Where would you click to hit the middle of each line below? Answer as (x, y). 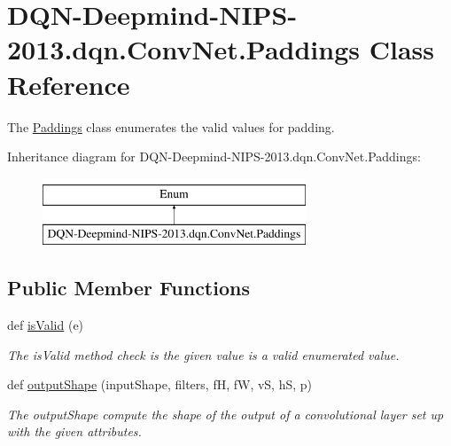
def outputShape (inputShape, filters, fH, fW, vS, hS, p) (160, 384)
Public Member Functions (128, 288)
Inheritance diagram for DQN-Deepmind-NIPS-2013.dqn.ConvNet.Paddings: (214, 156)
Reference (69, 84)
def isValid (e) (46, 325)
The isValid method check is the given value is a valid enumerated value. (203, 354)
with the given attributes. (74, 431)
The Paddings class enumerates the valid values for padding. (171, 126)
